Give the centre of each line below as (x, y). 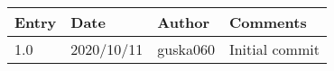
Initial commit (274, 49)
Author (184, 22)
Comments (268, 22)
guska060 (186, 49)
